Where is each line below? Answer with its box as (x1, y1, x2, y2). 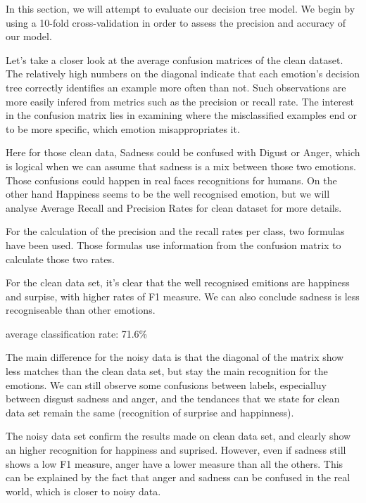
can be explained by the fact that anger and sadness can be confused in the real (6, 470, 351, 485)
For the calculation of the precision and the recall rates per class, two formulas (6, 224, 345, 238)
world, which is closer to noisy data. (6, 483, 161, 498)
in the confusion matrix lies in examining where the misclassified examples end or (6, 108, 358, 122)
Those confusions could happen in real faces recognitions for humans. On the (6, 172, 337, 187)
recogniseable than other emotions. (6, 303, 156, 317)
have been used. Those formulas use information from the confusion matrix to (6, 237, 341, 252)
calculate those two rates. (6, 251, 115, 266)
